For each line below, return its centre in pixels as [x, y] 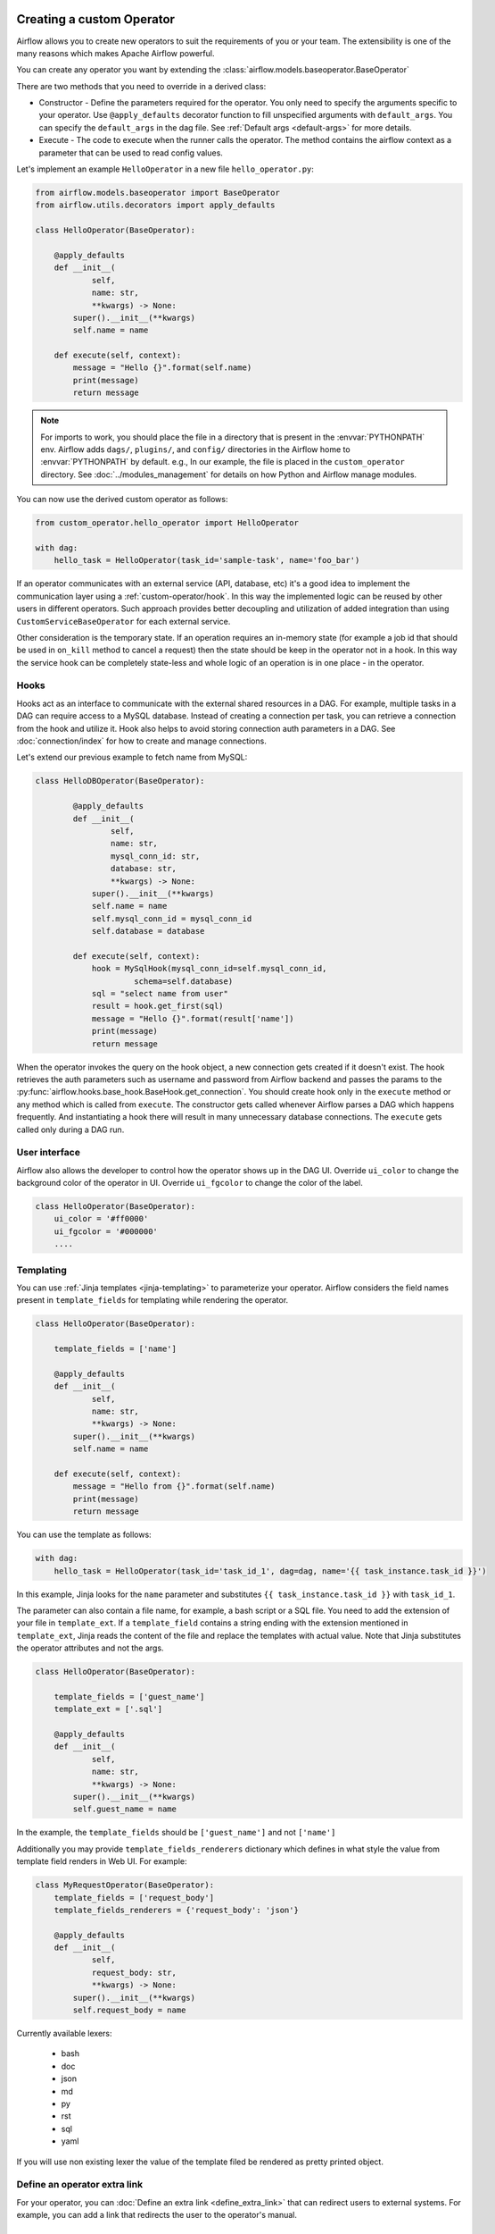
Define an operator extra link [79, 2185]
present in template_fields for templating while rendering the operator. [153, 1300]
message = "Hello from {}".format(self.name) [174, 1487]
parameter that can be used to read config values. [131, 153]
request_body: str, [134, 1972]
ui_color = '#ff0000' [101, 1219]
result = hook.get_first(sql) [157, 1006]
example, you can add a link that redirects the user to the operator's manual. [157, 2215]
